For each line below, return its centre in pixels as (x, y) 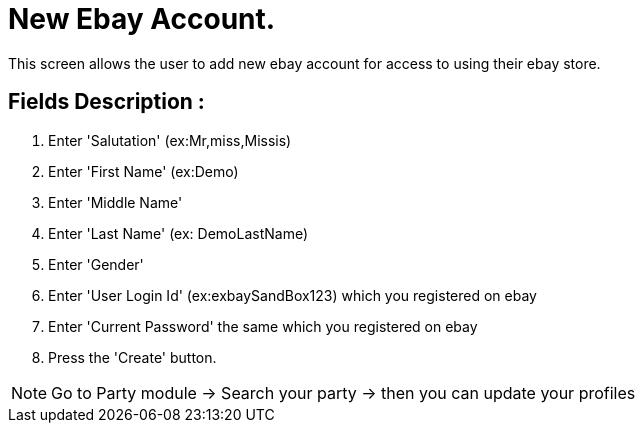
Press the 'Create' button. (132, 357)
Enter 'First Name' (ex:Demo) (143, 171)
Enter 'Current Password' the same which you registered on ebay (263, 326)
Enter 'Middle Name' (115, 202)
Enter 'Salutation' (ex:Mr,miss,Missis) (170, 140)
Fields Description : (106, 102)
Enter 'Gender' (96, 264)
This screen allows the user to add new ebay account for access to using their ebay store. (304, 63)
